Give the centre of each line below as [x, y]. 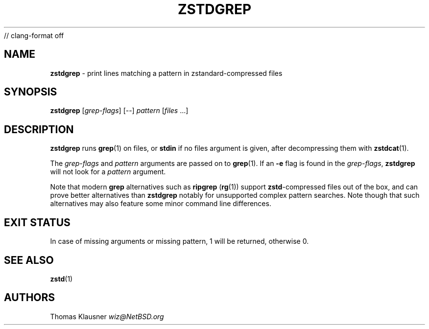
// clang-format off [34, 35]
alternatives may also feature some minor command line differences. [161, 204]
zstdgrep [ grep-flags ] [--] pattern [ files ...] [119, 111]
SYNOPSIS [31, 92]
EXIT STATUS [37, 222]
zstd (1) [61, 279]
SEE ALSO [29, 260]
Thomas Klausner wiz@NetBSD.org [107, 316]
